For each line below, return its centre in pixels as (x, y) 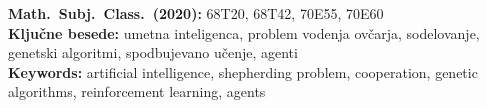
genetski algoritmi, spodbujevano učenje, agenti (153, 52)
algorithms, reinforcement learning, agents (137, 91)
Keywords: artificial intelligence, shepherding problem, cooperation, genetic (243, 71)
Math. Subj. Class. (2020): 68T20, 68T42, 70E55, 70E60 (196, 13)
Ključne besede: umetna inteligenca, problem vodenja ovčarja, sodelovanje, (244, 32)
